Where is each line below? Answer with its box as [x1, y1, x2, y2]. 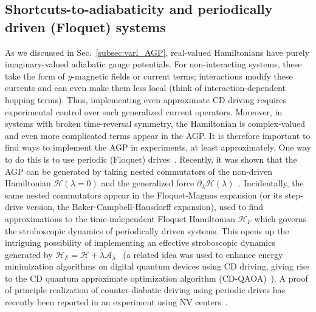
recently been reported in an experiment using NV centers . [5, 296, 228, 308]
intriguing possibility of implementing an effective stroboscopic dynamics [5, 236, 275, 249]
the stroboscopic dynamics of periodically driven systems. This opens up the [5, 224, 289, 237]
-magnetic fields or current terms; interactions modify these [72, 69, 293, 82]
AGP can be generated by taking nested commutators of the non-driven [5, 164, 273, 177]
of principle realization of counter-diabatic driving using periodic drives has [5, 283, 285, 296]
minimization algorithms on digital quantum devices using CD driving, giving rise [5, 260, 309, 273]
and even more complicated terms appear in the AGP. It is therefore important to [5, 129, 311, 141]
